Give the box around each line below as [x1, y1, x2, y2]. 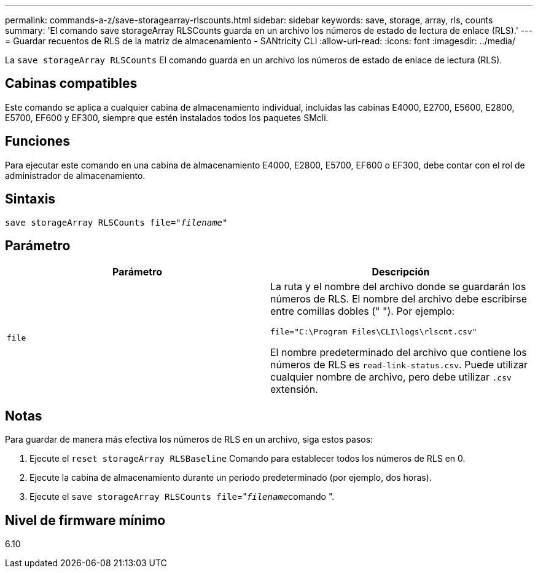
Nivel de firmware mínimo [5, 512, 166, 528]
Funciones [5, 133, 71, 149]
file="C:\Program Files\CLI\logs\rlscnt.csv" [270, 327, 477, 337]
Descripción [372, 266, 430, 279]
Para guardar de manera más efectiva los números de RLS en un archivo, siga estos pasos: [5, 434, 373, 445]
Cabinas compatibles [5, 76, 138, 92]
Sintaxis [5, 191, 56, 207]
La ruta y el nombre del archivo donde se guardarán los [270, 280, 526, 293]
